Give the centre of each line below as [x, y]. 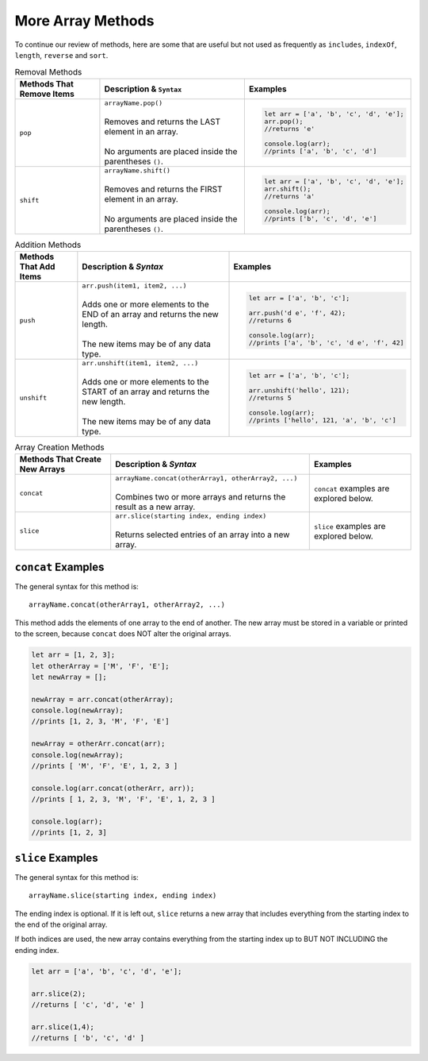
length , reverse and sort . [61, 55]
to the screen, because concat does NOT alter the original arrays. [123, 634]
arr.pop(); [284, 122]
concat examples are [352, 488]
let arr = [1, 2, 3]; [73, 655]
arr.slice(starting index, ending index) [191, 516]
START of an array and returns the [146, 392]
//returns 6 [270, 320]
